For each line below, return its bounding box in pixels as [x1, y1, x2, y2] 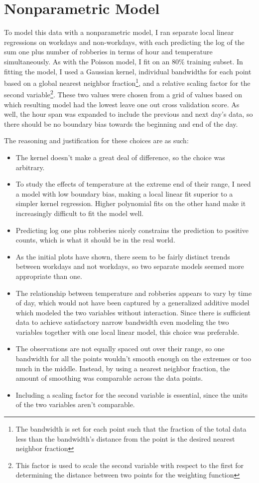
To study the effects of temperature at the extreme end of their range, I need [15, 179, 251, 189]
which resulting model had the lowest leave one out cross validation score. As [4, 99, 240, 109]
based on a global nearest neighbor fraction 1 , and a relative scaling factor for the [4, 76, 251, 88]
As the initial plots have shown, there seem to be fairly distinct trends [15, 251, 230, 261]
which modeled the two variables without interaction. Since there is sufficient [15, 307, 251, 317]
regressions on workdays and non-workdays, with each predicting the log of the [4, 36, 245, 47]
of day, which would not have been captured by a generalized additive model [15, 297, 250, 308]
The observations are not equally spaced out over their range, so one [15, 343, 225, 354]
